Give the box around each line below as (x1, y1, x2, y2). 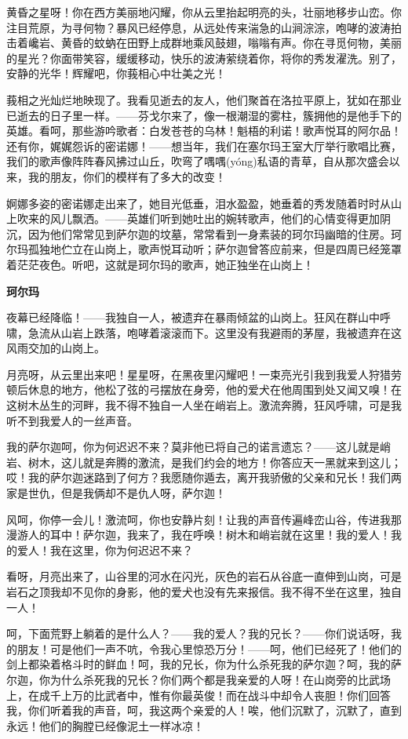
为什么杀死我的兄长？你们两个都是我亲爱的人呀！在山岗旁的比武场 (49, 671, 391, 687)
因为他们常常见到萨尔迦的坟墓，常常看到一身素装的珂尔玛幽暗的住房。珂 (27, 225, 402, 242)
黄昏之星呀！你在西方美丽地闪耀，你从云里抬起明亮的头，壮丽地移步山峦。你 (6, 4, 402, 20)
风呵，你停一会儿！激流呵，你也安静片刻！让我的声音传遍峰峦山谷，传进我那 (6, 511, 402, 527)
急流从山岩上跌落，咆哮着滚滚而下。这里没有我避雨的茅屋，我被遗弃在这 (27, 324, 402, 340)
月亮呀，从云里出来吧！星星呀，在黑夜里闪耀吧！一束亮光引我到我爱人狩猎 (6, 366, 391, 382)
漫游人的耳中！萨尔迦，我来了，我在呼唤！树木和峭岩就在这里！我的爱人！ (6, 526, 391, 543)
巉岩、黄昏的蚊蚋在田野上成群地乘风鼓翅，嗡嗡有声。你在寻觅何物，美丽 (27, 35, 402, 51)
